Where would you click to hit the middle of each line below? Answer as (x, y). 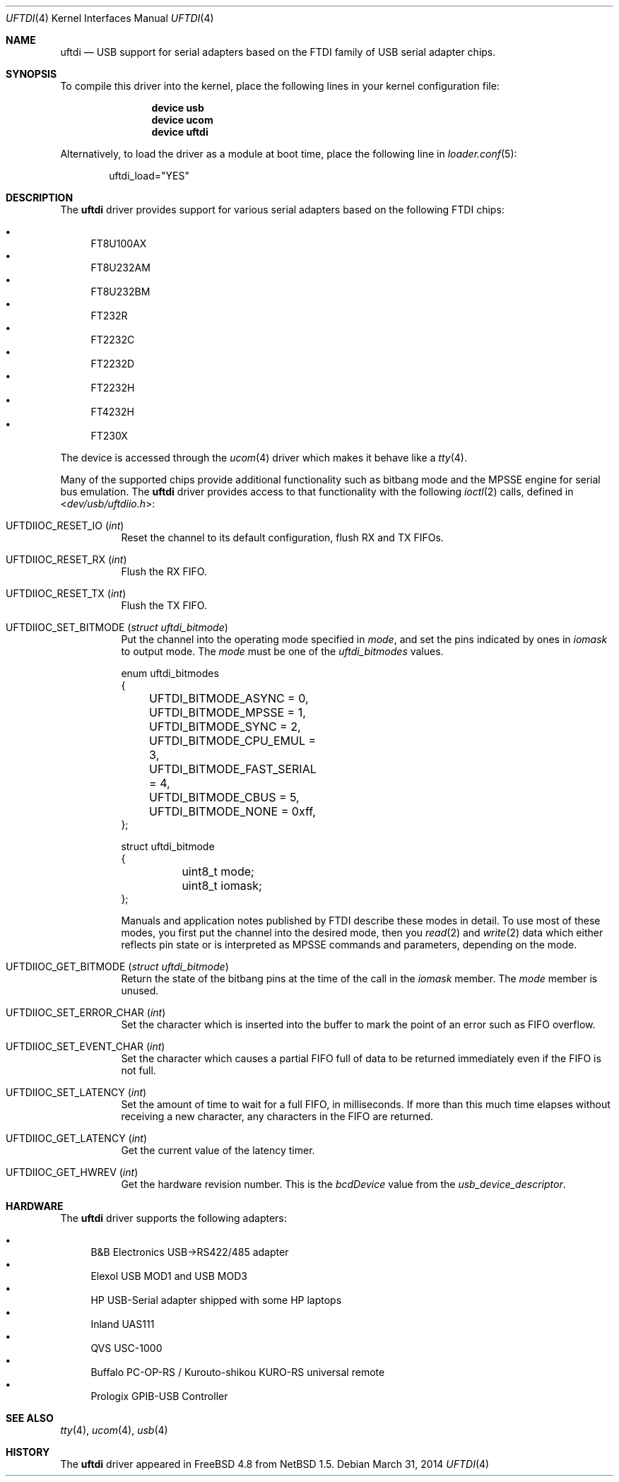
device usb (178, 108)
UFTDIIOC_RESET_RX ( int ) (66, 559)
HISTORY (28, 1452)
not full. (138, 1070)
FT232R (109, 316)
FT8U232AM (120, 267)
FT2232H (113, 388)
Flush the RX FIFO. (164, 571)
